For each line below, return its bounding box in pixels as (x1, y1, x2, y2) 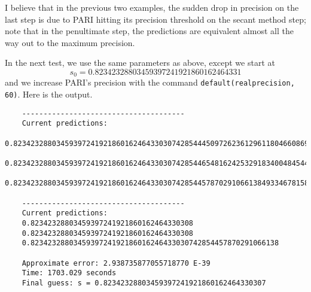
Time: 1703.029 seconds (22, 269, 117, 278)
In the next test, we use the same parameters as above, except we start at (5, 56, 275, 69)
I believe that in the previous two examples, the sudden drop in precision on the (5, 1, 299, 13)
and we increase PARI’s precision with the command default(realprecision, (5, 76, 295, 89)
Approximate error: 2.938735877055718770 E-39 (22, 258, 211, 267)
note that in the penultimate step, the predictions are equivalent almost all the (5, 25, 294, 37)
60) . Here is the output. (5, 88, 93, 101)
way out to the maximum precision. (5, 36, 135, 48)
